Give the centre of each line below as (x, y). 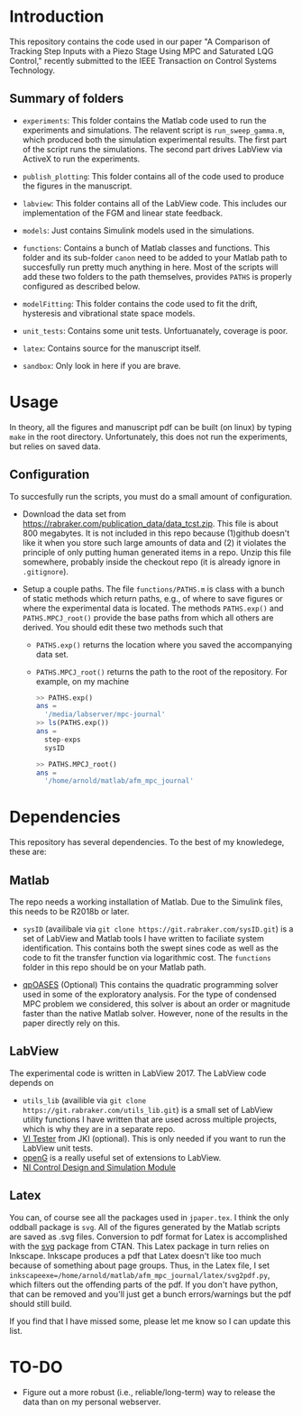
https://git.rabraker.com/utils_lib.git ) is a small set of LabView (147, 1109)
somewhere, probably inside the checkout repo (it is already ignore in (151, 562)
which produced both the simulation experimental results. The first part (155, 139)
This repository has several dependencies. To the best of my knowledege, (147, 842)
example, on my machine (82, 681)
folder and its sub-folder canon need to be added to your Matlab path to (155, 257)
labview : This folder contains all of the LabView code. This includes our (155, 203)
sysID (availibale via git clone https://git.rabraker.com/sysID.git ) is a (158, 929)
